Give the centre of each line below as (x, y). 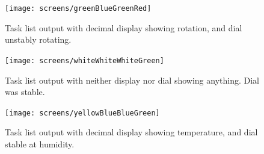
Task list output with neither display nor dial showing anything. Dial (132, 80)
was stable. (25, 92)
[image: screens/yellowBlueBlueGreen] (82, 113)
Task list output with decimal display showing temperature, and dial (131, 132)
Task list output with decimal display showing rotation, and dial (124, 27)
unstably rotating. (38, 39)
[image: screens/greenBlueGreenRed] (78, 8)
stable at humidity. (40, 143)
